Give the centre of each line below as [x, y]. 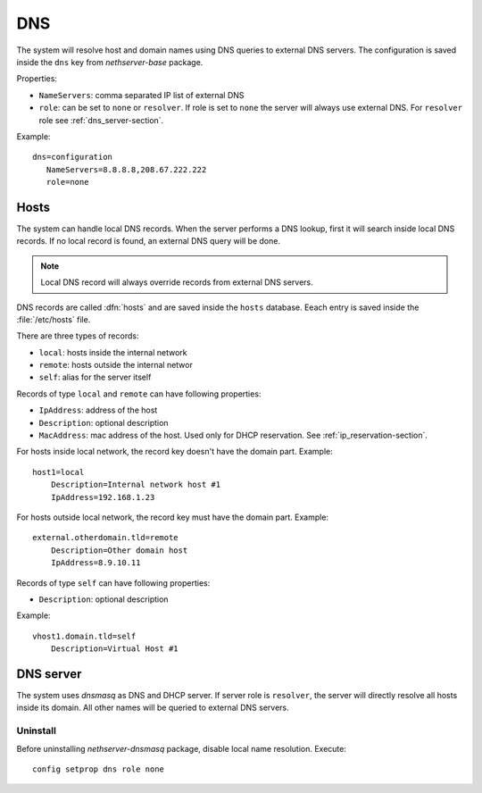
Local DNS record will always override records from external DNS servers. [177, 282]
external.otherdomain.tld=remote [105, 538]
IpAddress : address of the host [98, 410]
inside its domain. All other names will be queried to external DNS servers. [153, 708]
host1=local [58, 472]
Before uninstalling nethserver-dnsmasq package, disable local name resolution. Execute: [182, 748]
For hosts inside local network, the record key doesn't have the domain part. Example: [175, 452]
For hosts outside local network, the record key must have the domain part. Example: [173, 517]
